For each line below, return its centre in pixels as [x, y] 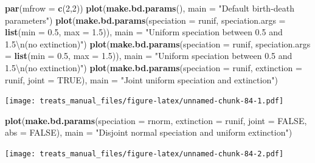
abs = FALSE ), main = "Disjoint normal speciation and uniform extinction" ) [149, 132]
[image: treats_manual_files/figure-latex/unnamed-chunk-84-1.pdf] [144, 101]
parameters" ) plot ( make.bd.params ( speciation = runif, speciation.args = [145, 20]
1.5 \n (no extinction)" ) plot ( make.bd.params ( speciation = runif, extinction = [154, 67]
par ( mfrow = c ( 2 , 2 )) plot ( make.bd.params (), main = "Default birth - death [150, 8]
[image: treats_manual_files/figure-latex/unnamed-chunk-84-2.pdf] [144, 154]
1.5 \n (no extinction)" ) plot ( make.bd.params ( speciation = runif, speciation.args [158, 43]
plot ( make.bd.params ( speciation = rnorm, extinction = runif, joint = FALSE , [156, 120]
